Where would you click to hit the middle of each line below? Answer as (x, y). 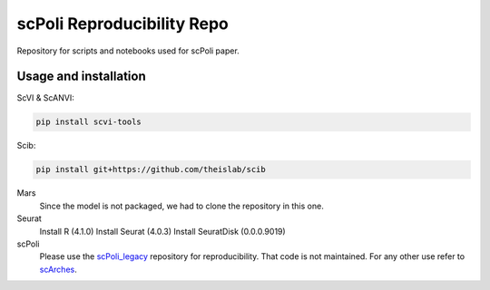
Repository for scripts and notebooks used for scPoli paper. (128, 51)
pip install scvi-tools (89, 122)
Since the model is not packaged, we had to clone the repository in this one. (181, 206)
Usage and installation (81, 77)
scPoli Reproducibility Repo (122, 24)
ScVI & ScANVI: (45, 98)
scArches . (58, 269)
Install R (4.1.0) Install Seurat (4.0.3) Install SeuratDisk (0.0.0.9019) (162, 231)
